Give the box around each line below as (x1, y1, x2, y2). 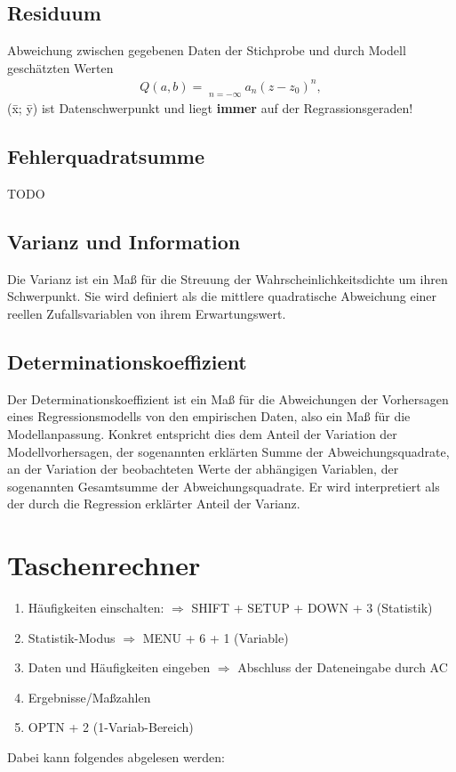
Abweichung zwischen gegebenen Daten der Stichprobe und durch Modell (7, 41, 406, 60)
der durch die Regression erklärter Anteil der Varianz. (7, 494, 300, 513)
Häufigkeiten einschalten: (28, 598, 164, 616)
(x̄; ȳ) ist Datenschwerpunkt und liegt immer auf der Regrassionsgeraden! (7, 99, 413, 118)
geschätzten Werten (7, 58, 114, 77)
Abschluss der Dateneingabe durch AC (237, 658, 448, 677)
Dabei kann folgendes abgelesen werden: (7, 747, 225, 766)
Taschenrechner (7, 547, 201, 583)
